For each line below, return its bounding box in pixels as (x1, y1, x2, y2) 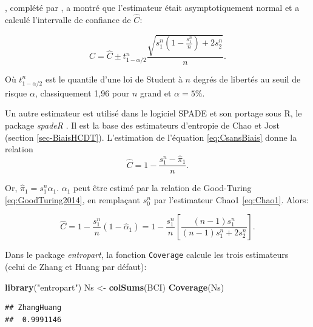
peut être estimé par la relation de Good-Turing (73, 181, 252, 194)
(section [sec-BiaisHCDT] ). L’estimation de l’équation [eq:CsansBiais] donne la (5, 130, 297, 143)
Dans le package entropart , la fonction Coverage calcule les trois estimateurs (5, 248, 289, 261)
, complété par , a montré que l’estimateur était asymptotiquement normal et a (5, 1, 300, 13)
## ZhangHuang (5, 303, 62, 312)
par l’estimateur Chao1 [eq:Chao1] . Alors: (153, 193, 309, 206)
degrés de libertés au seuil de (193, 72, 301, 85)
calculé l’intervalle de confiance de (5, 13, 131, 25)
